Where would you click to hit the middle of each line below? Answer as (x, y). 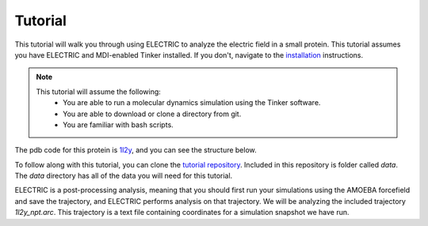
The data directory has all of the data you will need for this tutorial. (124, 176)
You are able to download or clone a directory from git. (152, 114)
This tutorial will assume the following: (99, 92)
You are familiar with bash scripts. (118, 124)
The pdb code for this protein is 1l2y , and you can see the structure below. (136, 150)
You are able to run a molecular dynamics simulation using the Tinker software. (192, 103)
